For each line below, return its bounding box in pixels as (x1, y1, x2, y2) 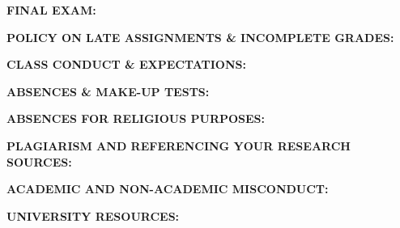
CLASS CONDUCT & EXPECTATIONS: (6, 56, 246, 73)
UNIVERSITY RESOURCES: (6, 207, 180, 224)
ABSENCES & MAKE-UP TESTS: (6, 82, 210, 99)
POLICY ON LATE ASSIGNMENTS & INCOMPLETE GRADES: (6, 28, 394, 45)
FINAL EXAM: (6, 2, 96, 18)
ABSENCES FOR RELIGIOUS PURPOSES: (6, 110, 266, 127)
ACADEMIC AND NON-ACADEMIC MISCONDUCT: (6, 180, 329, 197)
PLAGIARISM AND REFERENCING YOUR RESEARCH (6, 137, 351, 154)
